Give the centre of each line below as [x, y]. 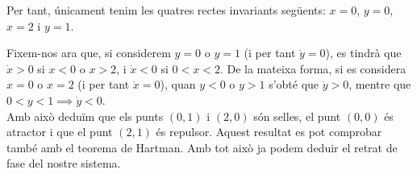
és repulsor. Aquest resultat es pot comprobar [269, 132]
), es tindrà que [363, 53]
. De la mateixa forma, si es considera [313, 68]
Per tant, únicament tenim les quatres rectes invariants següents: [166, 10]
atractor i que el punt [60, 132]
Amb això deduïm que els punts [85, 116]
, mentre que [380, 84]
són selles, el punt [297, 116]
